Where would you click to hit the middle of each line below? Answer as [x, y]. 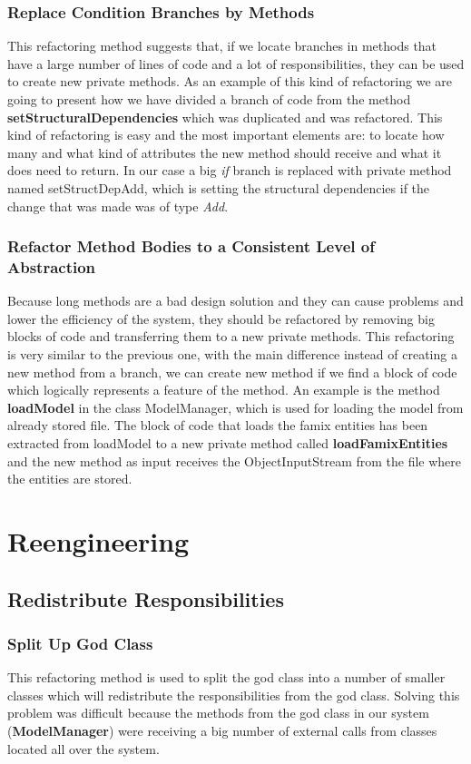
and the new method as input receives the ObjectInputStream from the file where [235, 460]
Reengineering [98, 541]
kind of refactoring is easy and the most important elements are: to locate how [226, 135]
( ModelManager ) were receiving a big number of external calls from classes [222, 730]
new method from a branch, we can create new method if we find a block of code [232, 372]
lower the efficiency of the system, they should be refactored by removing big [221, 318]
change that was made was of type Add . [118, 206]
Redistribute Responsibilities [146, 598]
